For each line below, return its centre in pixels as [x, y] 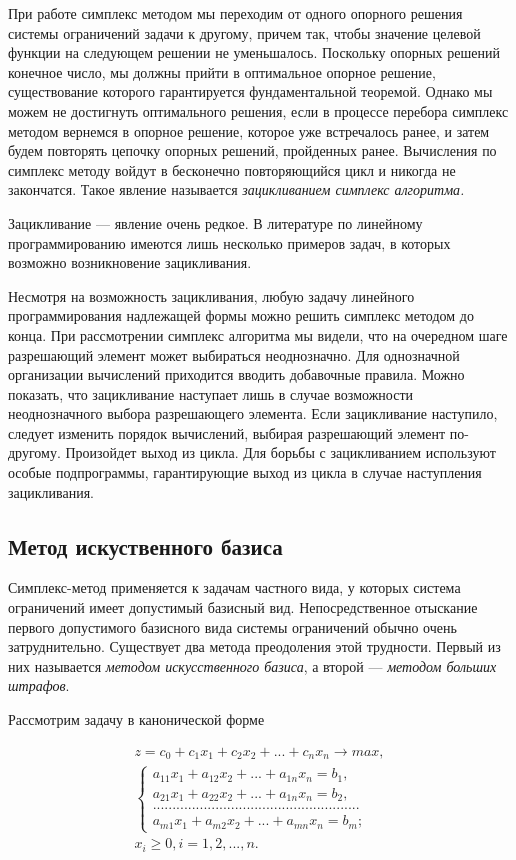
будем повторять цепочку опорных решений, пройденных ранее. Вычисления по [252, 150]
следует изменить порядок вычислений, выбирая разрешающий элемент [227, 432]
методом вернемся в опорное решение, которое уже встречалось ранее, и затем [249, 130]
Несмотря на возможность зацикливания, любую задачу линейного [211, 295]
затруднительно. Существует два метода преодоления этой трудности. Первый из [254, 646]
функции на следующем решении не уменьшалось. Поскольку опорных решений [254, 52]
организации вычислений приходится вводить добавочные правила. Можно [236, 374]
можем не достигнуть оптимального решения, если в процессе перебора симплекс [258, 110]
